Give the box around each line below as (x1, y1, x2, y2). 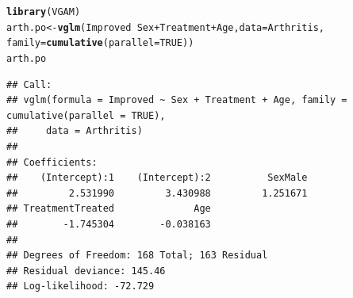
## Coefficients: (6, 156, 98, 168)
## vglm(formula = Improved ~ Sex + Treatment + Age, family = (6, 94, 347, 106)
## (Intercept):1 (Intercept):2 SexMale (6, 172, 308, 184)
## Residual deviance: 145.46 (6, 265, 166, 277)
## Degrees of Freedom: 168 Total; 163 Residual (6, 250, 268, 262)
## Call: (6, 78, 52, 90)
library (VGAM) (6, 6, 81, 17)
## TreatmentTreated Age (6, 203, 211, 215)
